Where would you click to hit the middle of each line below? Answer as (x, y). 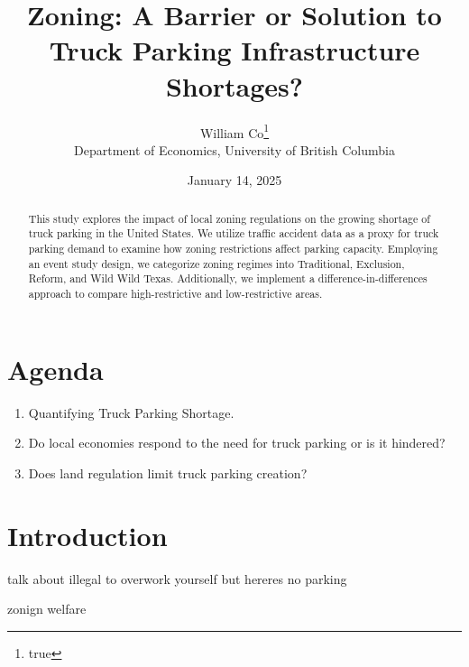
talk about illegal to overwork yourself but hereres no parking (177, 578)
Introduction (87, 535)
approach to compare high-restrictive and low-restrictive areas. (175, 294)
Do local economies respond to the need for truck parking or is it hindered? (237, 443)
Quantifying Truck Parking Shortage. (131, 412)
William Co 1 (234, 131)
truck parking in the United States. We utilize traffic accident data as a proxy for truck (234, 233)
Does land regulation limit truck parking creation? (168, 472)
